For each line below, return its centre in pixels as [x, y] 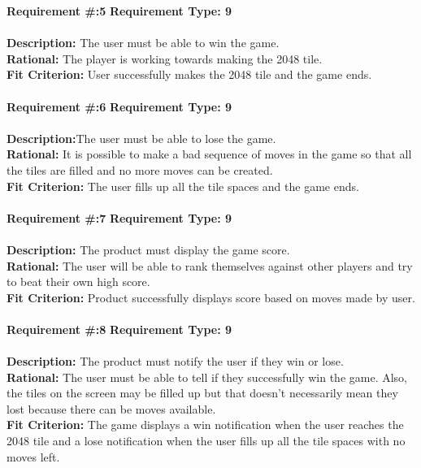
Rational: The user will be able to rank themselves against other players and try [210, 265]
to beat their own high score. [78, 282]
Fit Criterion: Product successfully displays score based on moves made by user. [211, 297]
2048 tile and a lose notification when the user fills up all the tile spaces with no [206, 441]
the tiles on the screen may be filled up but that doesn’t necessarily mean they [202, 393]
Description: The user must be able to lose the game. [141, 138]
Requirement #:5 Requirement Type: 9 [119, 11]
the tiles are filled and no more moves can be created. [140, 169]
